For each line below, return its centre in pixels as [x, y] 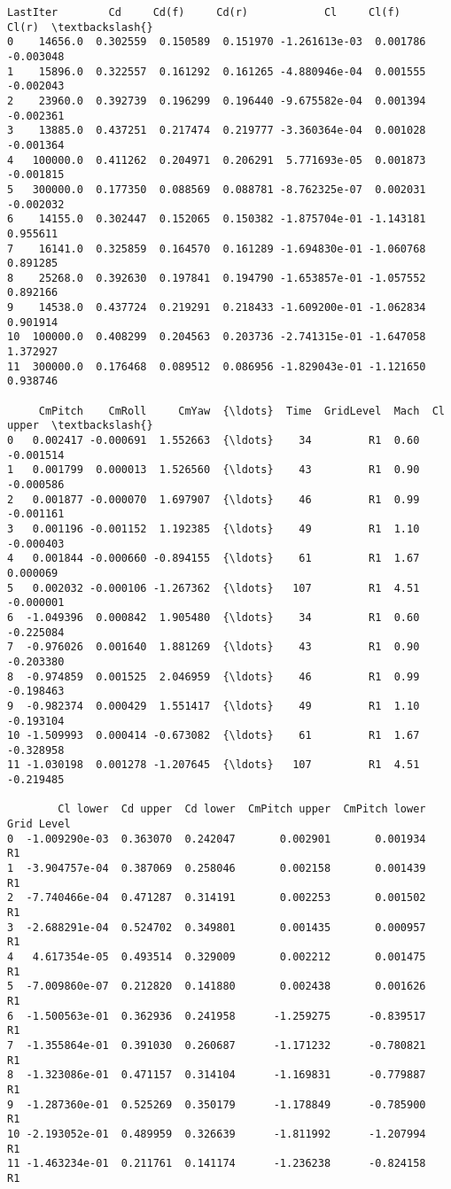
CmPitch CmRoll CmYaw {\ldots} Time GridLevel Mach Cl [241, 411]
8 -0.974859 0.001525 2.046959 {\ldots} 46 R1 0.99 [214, 676]
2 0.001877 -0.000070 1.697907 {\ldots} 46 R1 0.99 [214, 499]
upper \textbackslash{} [80, 426]
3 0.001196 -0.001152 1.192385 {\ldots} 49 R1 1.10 [214, 528]
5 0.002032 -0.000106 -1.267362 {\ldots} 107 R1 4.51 [214, 588]
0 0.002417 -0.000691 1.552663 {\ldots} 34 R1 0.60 [214, 441]
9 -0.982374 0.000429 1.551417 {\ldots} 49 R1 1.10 [214, 706]
